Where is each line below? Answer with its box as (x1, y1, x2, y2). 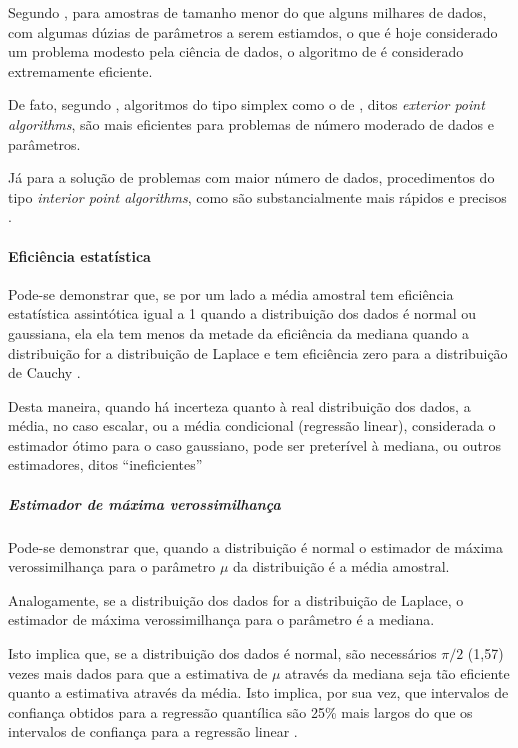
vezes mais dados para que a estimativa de (8, 662, 268, 683)
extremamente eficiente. (8, 60, 153, 81)
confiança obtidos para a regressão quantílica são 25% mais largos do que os (8, 701, 473, 722)
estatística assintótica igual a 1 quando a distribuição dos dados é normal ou (8, 303, 477, 324)
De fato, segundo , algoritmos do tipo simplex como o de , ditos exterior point (8, 94, 485, 115)
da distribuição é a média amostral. (232, 556, 450, 577)
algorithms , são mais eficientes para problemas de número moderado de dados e (8, 113, 494, 134)
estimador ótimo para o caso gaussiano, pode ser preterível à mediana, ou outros (8, 434, 502, 455)
